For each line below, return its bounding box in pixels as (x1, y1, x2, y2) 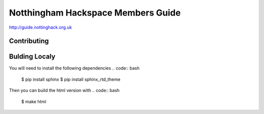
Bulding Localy (9, 53, 56, 61)
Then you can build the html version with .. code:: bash (9, 88, 120, 94)
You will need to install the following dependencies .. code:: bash (9, 65, 140, 71)
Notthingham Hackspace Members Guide (9, 7, 181, 18)
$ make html (21, 98, 46, 104)
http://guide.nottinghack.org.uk (9, 24, 72, 30)
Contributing (9, 37, 49, 45)
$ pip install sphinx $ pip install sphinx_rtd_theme (21, 76, 121, 82)
